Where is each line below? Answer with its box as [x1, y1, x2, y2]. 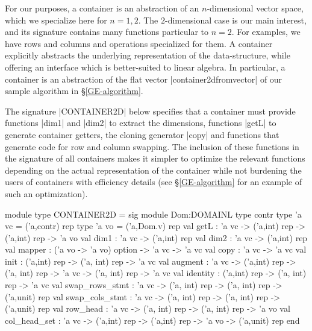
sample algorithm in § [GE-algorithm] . [5, 84, 143, 97]
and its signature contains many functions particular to [5, 25, 209, 38]
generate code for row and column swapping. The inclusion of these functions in [5, 140, 299, 153]
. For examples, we [231, 25, 301, 38]
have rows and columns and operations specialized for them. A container [5, 37, 273, 49]
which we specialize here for [5, 13, 107, 26]
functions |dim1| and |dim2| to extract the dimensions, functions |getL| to [5, 116, 276, 129]
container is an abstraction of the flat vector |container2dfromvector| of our [5, 72, 282, 85]
